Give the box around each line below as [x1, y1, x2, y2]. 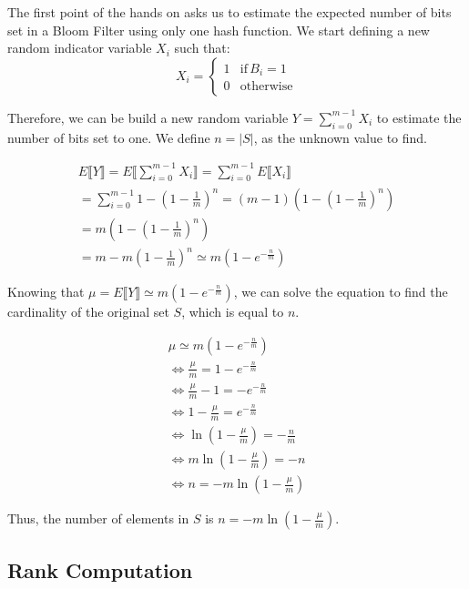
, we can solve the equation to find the [233, 282, 448, 301]
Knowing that [7, 282, 85, 301]
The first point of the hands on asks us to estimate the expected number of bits [7, 3, 452, 21]
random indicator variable [7, 38, 152, 57]
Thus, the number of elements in [7, 509, 189, 528]
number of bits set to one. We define [7, 127, 210, 147]
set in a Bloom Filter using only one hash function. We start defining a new [7, 20, 430, 39]
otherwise [240, 80, 293, 94]
